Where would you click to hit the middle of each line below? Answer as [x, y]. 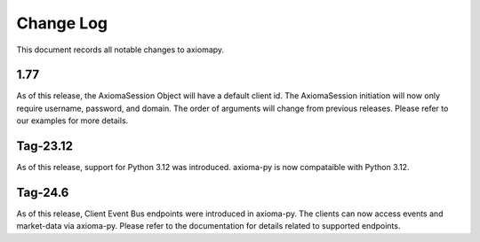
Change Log [62, 23]
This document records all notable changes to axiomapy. [120, 50]
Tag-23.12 [45, 146]
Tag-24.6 [43, 192]
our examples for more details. [72, 121]
